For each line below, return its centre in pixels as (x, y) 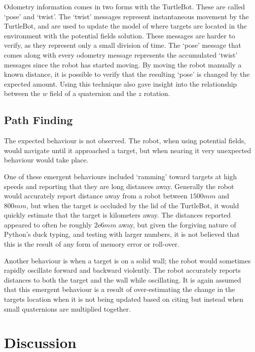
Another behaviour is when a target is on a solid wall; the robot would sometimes (127, 260)
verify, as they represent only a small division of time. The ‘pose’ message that (123, 45)
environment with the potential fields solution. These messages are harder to (120, 35)
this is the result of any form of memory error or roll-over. (92, 244)
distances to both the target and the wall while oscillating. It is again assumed (123, 279)
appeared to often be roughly (48, 224)
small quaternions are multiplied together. (67, 308)
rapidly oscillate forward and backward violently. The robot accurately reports (123, 270)
